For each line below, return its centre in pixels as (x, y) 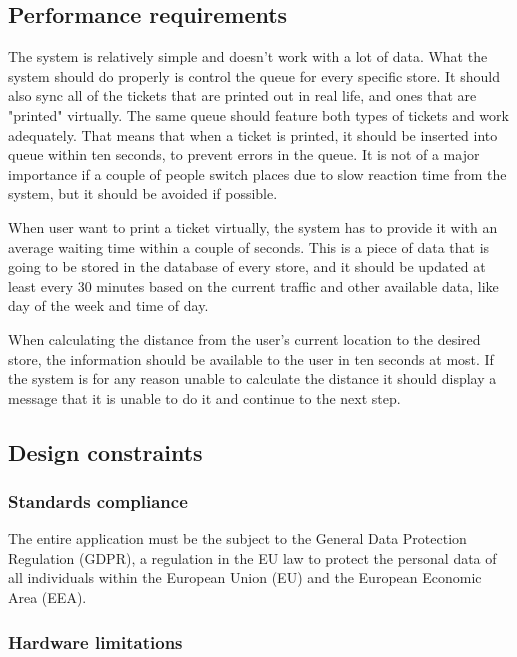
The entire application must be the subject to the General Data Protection (237, 538)
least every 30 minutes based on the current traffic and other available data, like (253, 285)
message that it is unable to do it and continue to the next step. (204, 397)
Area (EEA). (47, 597)
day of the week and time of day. (108, 305)
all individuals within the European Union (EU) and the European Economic (245, 577)
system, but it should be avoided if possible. (143, 193)
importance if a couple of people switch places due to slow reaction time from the (257, 173)
